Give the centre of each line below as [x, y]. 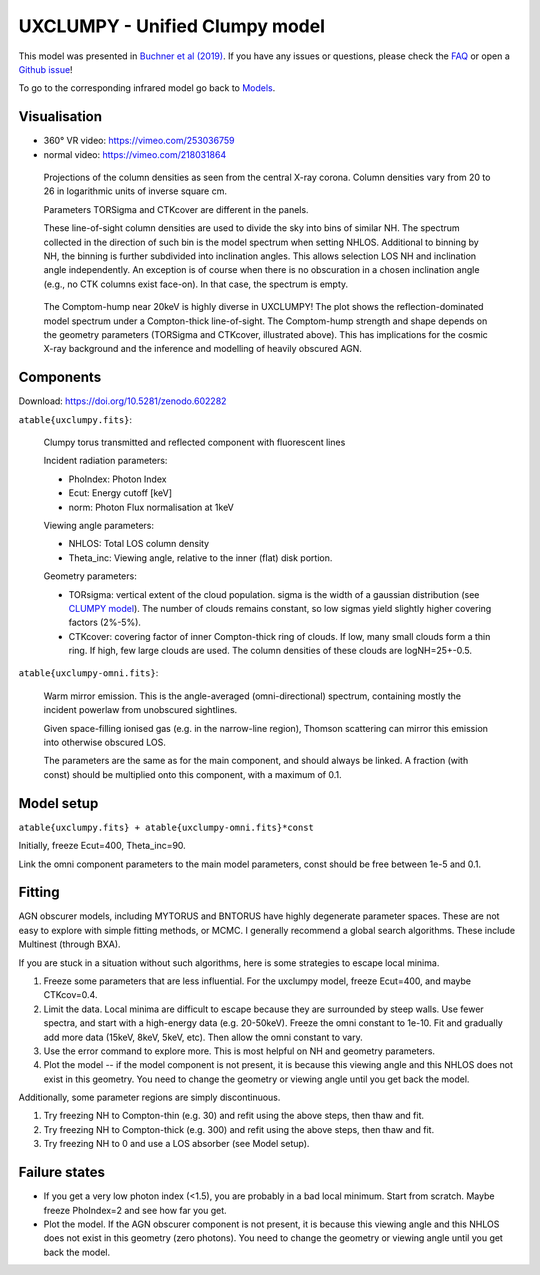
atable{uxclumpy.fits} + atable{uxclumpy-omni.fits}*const [166, 827]
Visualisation [60, 116]
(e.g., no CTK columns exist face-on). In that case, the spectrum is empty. [196, 284]
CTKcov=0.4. [70, 995]
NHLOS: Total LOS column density [139, 544]
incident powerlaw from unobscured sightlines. [140, 710]
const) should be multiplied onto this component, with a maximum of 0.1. [192, 774]
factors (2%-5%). [105, 622]
